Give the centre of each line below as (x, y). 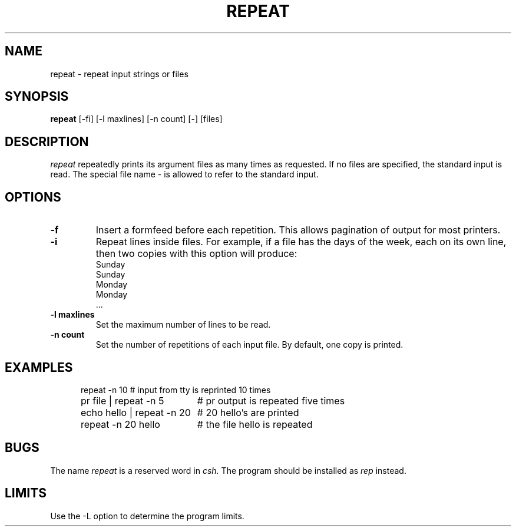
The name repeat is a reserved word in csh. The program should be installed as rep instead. (228, 470)
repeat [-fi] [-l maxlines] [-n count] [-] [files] (136, 119)
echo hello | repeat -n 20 (136, 412)
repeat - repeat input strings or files (119, 74)
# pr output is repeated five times (271, 400)
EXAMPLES (39, 367)
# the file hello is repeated (255, 424)
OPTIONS (33, 197)
